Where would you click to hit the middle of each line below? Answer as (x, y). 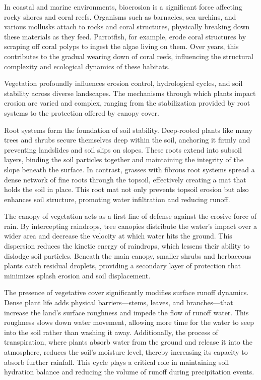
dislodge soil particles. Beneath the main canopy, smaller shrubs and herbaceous (128, 255)
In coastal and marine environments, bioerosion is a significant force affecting (123, 7)
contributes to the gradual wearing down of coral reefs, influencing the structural (129, 56)
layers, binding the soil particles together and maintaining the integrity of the (124, 159)
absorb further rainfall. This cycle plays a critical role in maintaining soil (117, 362)
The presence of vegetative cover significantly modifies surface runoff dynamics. (126, 292)
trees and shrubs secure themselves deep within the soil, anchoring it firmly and (127, 140)
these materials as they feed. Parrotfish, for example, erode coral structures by (125, 36)
